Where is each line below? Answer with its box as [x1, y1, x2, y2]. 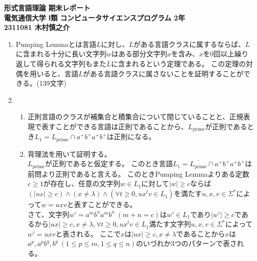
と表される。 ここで [55, 228, 121, 239]
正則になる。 [114, 131, 156, 142]
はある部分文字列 [111, 48, 167, 59]
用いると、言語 [29, 68, 79, 78]
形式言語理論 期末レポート [4, 2, 91, 12]
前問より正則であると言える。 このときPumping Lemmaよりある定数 [27, 168, 250, 179]
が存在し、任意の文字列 [43, 178, 121, 189]
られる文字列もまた [43, 58, 107, 68]
